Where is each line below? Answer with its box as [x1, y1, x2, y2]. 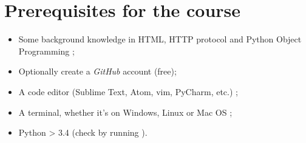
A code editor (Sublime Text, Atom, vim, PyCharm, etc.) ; [18, 85, 238, 98]
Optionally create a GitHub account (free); [18, 65, 177, 78]
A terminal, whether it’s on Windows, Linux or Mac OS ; [18, 105, 233, 118]
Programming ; [18, 44, 75, 57]
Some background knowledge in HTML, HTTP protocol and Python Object [18, 33, 302, 45]
